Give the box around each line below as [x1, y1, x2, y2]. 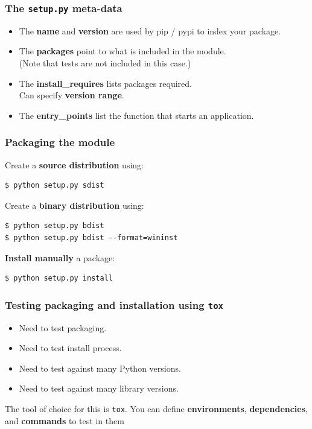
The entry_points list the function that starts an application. [19, 109, 254, 121]
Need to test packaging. [19, 321, 107, 334]
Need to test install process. [19, 342, 122, 354]
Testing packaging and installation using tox [5, 297, 223, 312]
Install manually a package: [5, 251, 115, 264]
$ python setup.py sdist [5, 181, 104, 190]
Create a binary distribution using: [5, 199, 144, 211]
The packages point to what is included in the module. [19, 45, 226, 57]
